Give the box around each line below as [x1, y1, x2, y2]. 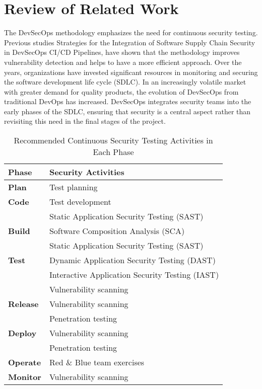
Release [8, 298, 39, 310]
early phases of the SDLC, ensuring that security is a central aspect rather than [4, 106, 251, 116]
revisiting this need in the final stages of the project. [4, 116, 166, 126]
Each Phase [93, 146, 134, 158]
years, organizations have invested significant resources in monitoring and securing [4, 66, 258, 77]
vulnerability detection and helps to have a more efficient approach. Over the [4, 56, 242, 67]
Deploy [8, 327, 37, 339]
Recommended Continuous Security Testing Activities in [14, 134, 213, 146]
